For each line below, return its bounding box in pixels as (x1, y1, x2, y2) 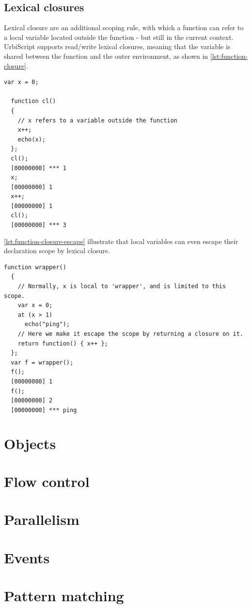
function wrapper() (4, 263, 66, 271)
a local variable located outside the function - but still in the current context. (4, 32, 234, 42)
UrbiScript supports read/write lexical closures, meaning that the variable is (4, 41, 231, 52)
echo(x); (17, 136, 46, 143)
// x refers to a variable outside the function (17, 117, 177, 124)
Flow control (4, 471, 90, 491)
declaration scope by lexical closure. (4, 245, 110, 256)
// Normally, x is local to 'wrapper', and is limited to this (17, 283, 226, 290)
